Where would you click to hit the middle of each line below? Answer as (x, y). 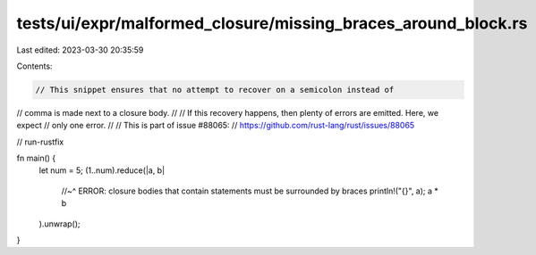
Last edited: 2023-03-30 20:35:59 (80, 50)
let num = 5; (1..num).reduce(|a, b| (102, 170)
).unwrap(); (60, 224)
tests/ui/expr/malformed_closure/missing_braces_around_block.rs (272, 23)
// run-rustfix (40, 142)
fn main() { (36, 158)
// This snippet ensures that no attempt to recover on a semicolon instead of (215, 90)
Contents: (34, 66)
